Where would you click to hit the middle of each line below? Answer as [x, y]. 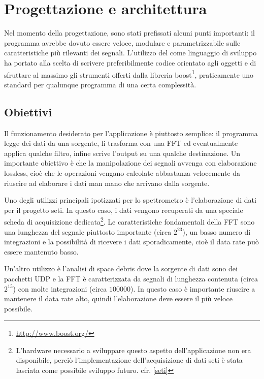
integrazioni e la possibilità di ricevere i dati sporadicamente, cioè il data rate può [131, 242]
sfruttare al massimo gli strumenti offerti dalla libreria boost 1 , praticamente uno [129, 74]
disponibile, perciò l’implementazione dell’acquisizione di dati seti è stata [129, 360]
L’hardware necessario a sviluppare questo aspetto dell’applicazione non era [134, 350]
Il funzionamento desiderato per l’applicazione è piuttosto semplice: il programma [131, 133]
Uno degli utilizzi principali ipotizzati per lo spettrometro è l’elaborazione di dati [130, 200]
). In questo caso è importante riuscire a [193, 288]
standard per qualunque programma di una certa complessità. [100, 84]
